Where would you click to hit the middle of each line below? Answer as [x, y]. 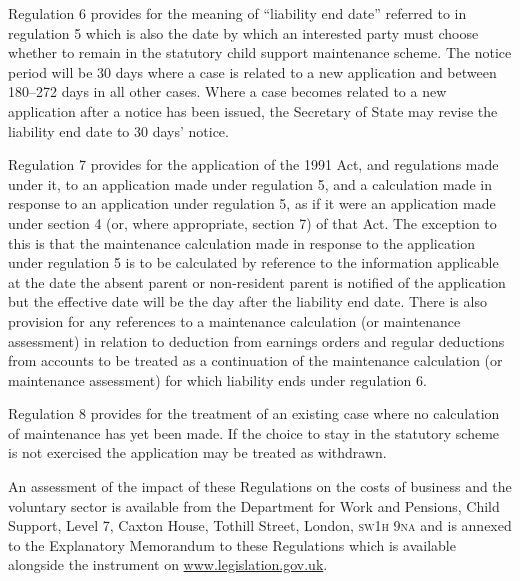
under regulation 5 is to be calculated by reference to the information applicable [253, 262]
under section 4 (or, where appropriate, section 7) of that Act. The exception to [252, 222]
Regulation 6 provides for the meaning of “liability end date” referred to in [237, 13]
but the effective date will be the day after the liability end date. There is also [247, 301]
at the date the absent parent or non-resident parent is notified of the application [257, 281]
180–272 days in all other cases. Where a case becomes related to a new [227, 91]
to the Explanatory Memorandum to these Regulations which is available [232, 544]
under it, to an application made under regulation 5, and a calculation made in [250, 183]
